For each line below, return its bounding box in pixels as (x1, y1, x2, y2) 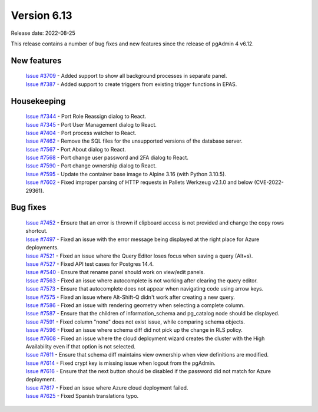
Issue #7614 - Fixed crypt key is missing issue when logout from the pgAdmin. (25, 360, 216, 367)
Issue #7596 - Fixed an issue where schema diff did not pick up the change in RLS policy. (25, 327, 243, 334)
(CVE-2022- (254, 179, 284, 186)
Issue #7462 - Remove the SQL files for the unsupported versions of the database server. (25, 137, 243, 144)
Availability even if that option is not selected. (25, 342, 135, 350)
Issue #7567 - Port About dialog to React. (25, 146, 126, 153)
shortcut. (25, 228, 48, 235)
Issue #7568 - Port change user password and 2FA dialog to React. (25, 154, 188, 161)
